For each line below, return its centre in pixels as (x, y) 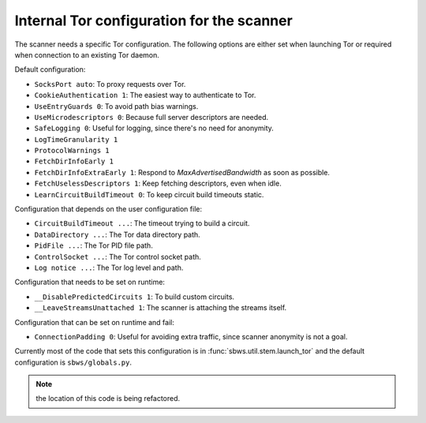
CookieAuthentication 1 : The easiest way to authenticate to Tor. (145, 95)
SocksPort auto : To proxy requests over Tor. (110, 84)
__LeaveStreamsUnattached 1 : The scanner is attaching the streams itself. (161, 308)
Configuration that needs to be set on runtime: (90, 282)
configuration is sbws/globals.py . (73, 362)
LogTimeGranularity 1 (76, 139)
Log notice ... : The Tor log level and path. (109, 268)
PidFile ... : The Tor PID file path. (93, 245)
